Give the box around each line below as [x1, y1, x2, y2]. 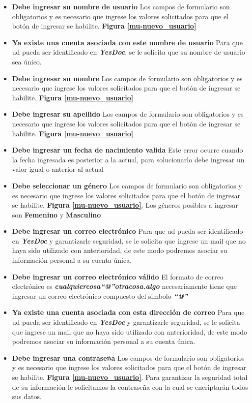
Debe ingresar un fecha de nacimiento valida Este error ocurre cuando [12, 145, 243, 155]
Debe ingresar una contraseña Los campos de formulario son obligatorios [12, 352, 245, 363]
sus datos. [12, 391, 42, 402]
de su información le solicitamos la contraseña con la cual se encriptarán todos [12, 381, 248, 392]
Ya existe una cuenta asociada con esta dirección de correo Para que [12, 307, 245, 317]
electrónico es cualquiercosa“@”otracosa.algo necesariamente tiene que [12, 281, 237, 291]
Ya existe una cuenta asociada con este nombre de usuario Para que [12, 37, 243, 47]
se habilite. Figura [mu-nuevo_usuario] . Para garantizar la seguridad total [12, 372, 248, 382]
